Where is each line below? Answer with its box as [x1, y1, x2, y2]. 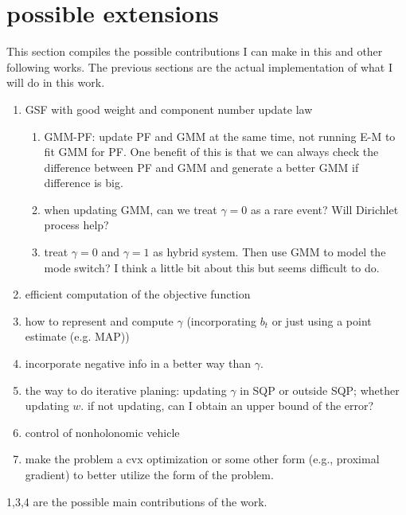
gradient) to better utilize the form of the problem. [25, 466, 274, 482]
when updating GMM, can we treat [44, 201, 217, 217]
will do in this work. [6, 74, 105, 91]
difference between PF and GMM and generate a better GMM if [44, 158, 359, 175]
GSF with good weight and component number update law [25, 100, 313, 117]
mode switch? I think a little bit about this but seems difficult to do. [44, 259, 380, 275]
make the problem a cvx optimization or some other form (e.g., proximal [25, 451, 380, 467]
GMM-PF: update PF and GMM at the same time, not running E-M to [44, 127, 396, 144]
